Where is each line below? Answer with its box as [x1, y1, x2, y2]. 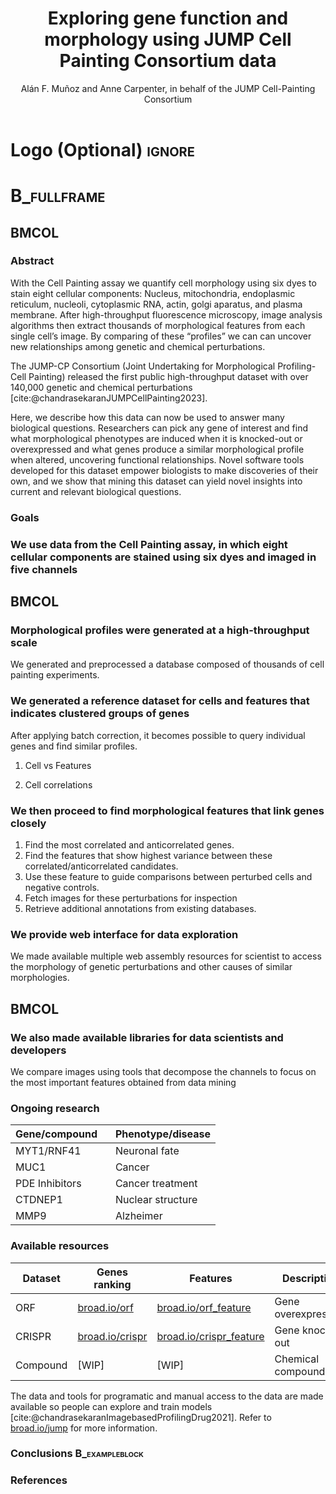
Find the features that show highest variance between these [24, 849, 273, 861]
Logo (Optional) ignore [10, 138, 195, 161]
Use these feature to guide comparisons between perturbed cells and [24, 870, 313, 882]
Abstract [10, 254, 55, 268]
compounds [274, 1364, 331, 1378]
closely [10, 816, 47, 830]
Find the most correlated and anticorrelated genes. [24, 838, 235, 851]
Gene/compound [15, 1127, 98, 1141]
